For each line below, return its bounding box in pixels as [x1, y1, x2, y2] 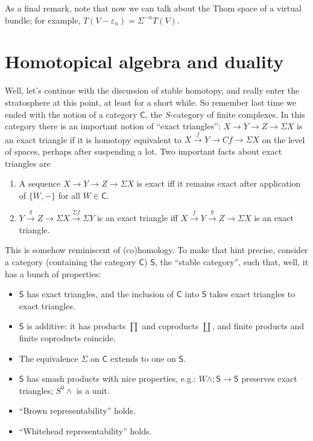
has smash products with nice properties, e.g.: [27, 372, 196, 385]
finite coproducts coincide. [19, 332, 116, 344]
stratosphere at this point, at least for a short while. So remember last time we [5, 95, 296, 108]
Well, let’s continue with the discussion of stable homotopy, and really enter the [5, 84, 300, 97]
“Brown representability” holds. [19, 404, 136, 417]
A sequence [19, 177, 61, 190]
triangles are [5, 156, 51, 169]
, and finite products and [212, 320, 305, 332]
